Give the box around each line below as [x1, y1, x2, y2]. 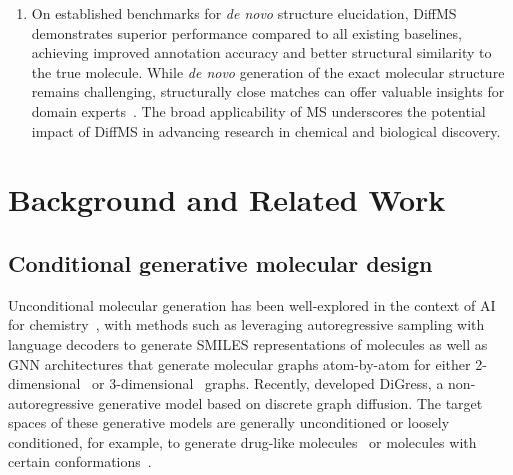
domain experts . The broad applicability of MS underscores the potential [31, 100, 486, 121]
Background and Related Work [8, 179, 446, 220]
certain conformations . [8, 451, 152, 472]
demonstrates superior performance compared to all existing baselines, [31, 22, 462, 43]
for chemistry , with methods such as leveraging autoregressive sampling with [8, 314, 485, 335]
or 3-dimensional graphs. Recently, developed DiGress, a [92, 373, 444, 394]
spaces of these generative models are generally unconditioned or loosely [8, 412, 450, 433]
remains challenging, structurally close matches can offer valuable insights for [31, 81, 505, 102]
